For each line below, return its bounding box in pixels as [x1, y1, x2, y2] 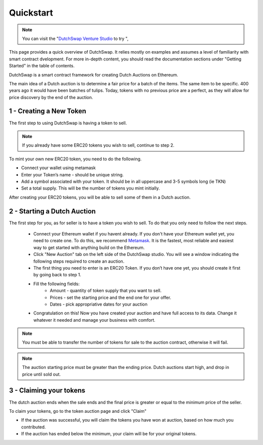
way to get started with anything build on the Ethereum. [33, 244, 145, 251]
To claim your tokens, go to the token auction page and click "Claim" [9, 408, 147, 414]
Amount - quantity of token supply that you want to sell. [50, 288, 162, 293]
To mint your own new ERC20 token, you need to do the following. [9, 156, 142, 162]
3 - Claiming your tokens [9, 387, 85, 395]
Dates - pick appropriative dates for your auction [50, 301, 148, 307]
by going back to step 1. [33, 272, 81, 278]
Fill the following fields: [33, 281, 80, 287]
